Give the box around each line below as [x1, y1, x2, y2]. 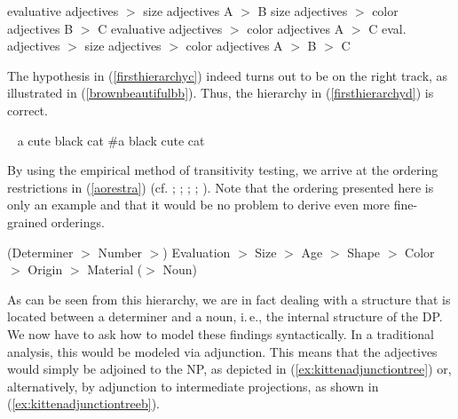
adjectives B [7, 19, 74, 37]
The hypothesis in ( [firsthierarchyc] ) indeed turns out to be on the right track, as [7, 66, 448, 84]
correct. [7, 100, 48, 119]
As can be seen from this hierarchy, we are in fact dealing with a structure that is [7, 289, 451, 308]
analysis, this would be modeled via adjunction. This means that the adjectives [7, 342, 438, 360]
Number [98, 242, 142, 261]
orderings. [51, 212, 105, 231]
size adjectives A [143, 2, 233, 20]
